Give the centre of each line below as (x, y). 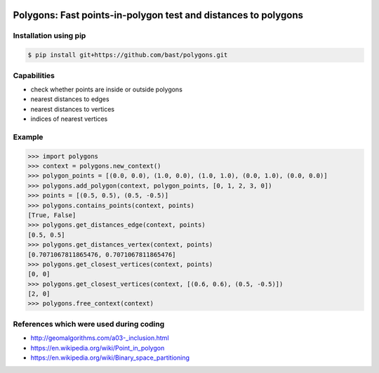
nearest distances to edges (70, 99)
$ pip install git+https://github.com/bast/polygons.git (128, 55)
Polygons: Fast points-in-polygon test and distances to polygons (158, 15)
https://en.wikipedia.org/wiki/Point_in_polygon (98, 348)
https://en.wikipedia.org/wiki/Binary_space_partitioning (110, 358)
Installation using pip (49, 36)
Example (28, 137)
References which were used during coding (89, 324)
